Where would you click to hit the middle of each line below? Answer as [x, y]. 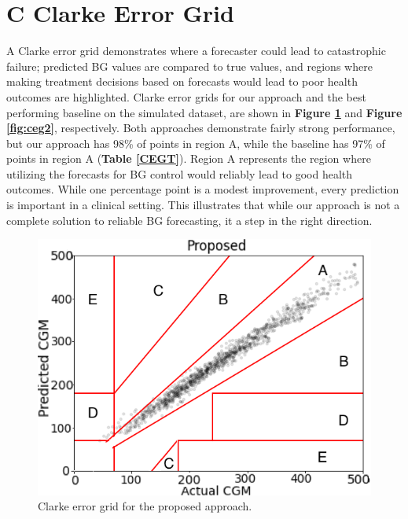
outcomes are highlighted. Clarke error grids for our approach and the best [186, 96]
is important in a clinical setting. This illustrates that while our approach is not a [203, 205]
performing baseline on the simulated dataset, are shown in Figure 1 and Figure [204, 112]
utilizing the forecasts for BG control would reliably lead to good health [180, 173]
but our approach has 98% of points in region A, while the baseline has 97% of [196, 143]
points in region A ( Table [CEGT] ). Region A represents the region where [189, 158]
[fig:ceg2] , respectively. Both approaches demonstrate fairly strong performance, [201, 128]
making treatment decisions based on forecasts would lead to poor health [182, 81]
